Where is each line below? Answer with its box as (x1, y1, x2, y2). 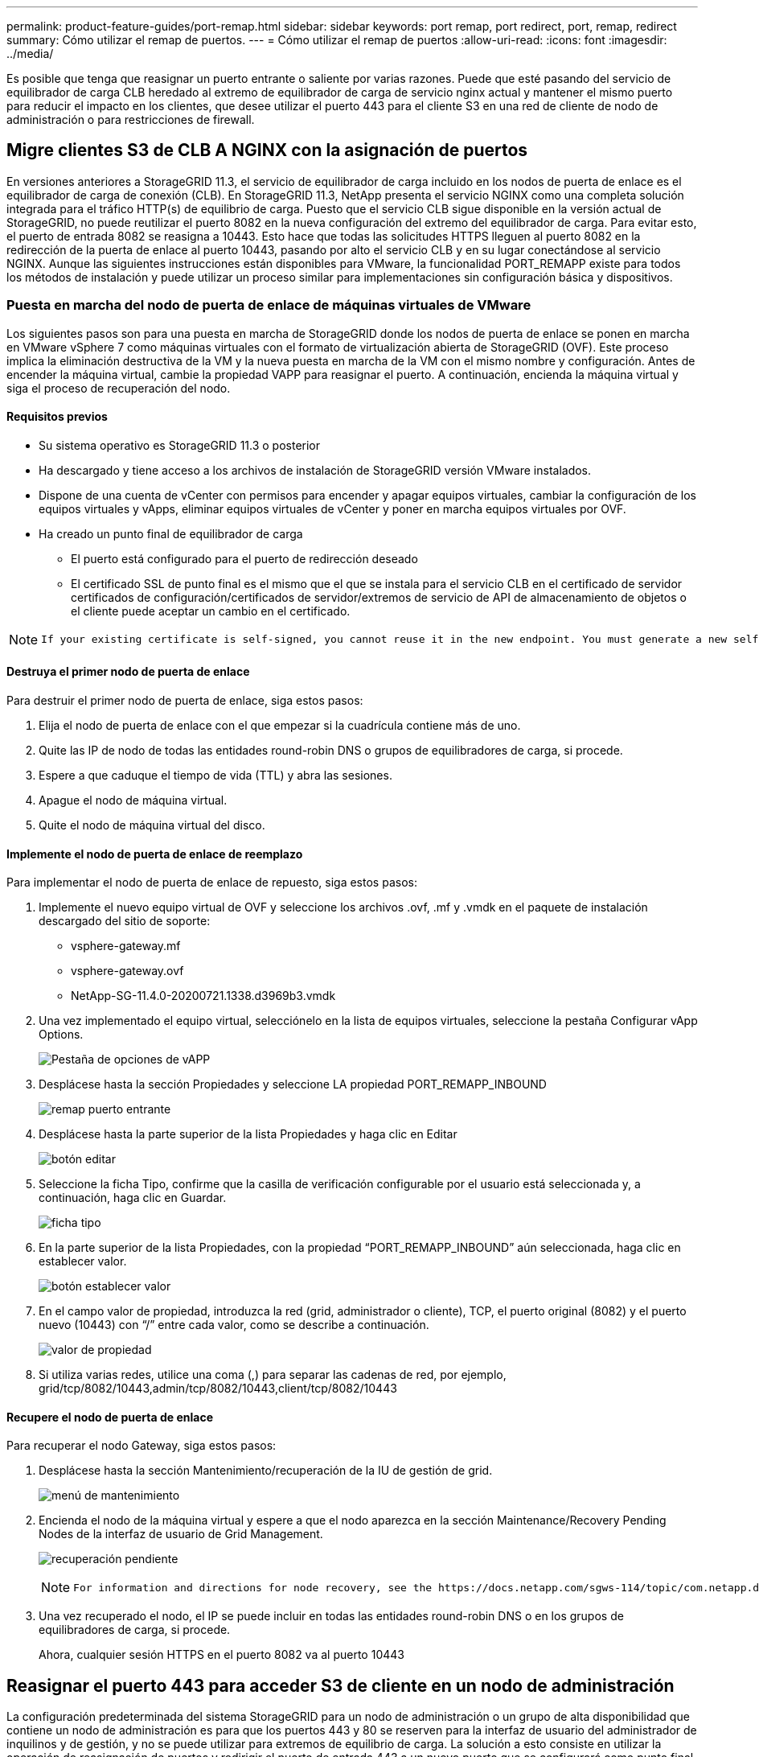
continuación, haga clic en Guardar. (39, 1191, 227, 1205)
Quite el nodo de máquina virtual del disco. (39, 818, 265, 833)
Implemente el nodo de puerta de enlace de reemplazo (6, 846, 303, 861)
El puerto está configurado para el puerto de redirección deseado (71, 551, 418, 566)
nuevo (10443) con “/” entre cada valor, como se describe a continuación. (39, 1318, 429, 1332)
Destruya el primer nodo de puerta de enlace (6, 665, 250, 679)
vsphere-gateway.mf (71, 939, 181, 953)
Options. (39, 1027, 84, 1042)
